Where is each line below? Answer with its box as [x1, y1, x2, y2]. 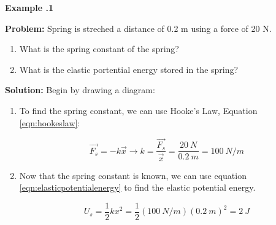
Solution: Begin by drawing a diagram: [5, 83, 155, 96]
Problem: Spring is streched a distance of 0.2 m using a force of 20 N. [5, 21, 272, 34]
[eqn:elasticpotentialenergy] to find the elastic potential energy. [19, 181, 256, 194]
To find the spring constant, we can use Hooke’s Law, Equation [19, 104, 258, 116]
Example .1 [5, 1, 53, 13]
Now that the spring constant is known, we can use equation [19, 169, 247, 181]
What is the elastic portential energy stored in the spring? [19, 63, 239, 75]
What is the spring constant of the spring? [19, 42, 179, 55]
